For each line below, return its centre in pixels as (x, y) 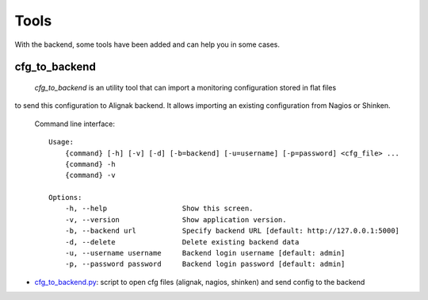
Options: (65, 198)
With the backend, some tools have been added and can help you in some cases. (147, 44)
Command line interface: (75, 124)
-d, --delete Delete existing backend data (182, 242)
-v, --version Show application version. (176, 219)
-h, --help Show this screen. (159, 209)
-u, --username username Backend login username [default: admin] (205, 253)
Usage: (61, 142)
